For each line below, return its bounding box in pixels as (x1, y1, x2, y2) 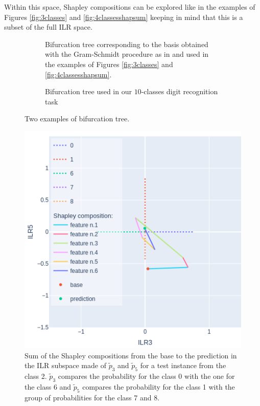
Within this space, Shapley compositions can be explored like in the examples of (4, 2, 255, 12)
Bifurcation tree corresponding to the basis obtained (45, 38, 208, 49)
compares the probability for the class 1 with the (82, 381, 235, 392)
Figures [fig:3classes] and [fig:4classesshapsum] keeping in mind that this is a (4, 11, 243, 22)
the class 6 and (25, 381, 72, 392)
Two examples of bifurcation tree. (25, 113, 130, 124)
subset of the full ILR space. (4, 22, 92, 32)
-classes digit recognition (141, 86, 218, 97)
